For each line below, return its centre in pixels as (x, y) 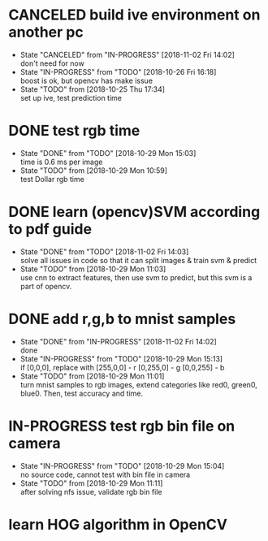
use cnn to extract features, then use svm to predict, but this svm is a (136, 277)
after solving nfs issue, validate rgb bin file (91, 491)
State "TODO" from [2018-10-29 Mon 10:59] (94, 170)
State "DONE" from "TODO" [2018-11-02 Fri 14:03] (104, 251)
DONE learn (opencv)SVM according (134, 212)
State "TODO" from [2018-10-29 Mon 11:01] (92, 376)
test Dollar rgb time (52, 179)
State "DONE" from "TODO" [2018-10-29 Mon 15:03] (108, 153)
